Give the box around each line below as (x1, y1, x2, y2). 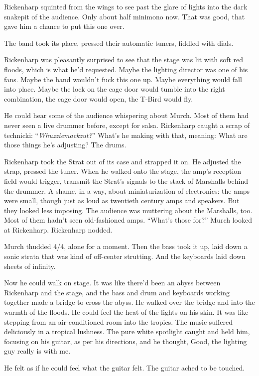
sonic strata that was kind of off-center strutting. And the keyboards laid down (4, 251, 246, 261)
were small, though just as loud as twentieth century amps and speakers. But (4, 195, 240, 206)
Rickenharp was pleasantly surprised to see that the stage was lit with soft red (4, 54, 244, 65)
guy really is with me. (4, 346, 71, 356)
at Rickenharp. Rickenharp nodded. (4, 224, 113, 235)
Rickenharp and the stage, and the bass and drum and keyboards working (4, 287, 230, 297)
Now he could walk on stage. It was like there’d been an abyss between (4, 277, 221, 288)
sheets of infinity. (4, 260, 56, 271)
